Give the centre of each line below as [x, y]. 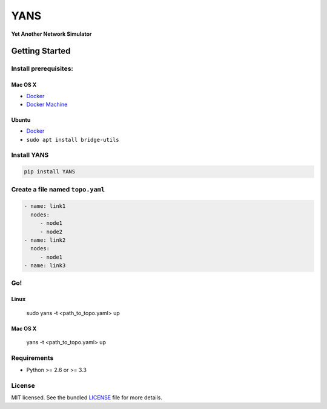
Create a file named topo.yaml [58, 189]
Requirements [32, 357]
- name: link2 [45, 240]
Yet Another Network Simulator [51, 34]
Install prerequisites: [42, 68]
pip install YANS [50, 172]
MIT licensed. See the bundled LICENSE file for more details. [87, 397]
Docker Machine [47, 104]
